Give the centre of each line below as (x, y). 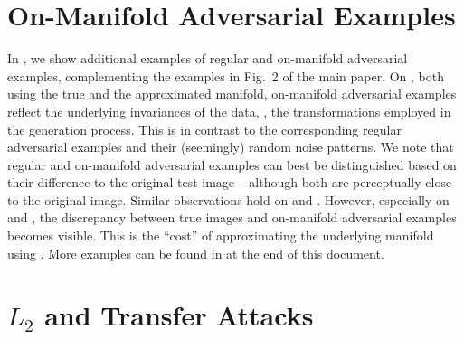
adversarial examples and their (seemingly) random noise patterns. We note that (231, 147)
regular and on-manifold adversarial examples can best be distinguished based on (232, 164)
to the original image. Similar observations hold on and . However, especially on (228, 199)
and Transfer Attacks (179, 315)
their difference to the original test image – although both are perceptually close (230, 182)
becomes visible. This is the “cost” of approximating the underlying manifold (221, 235)
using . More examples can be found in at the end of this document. (196, 253)
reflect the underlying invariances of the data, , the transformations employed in (229, 111)
